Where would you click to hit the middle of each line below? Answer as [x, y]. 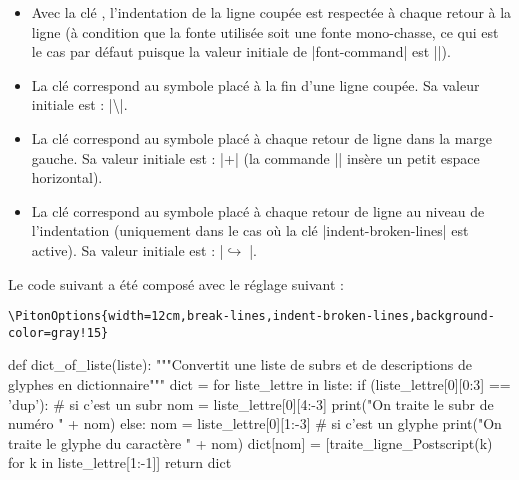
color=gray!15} [58, 332]
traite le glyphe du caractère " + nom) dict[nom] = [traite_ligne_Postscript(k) [250, 442]
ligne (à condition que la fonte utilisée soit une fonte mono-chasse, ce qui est [265, 31]
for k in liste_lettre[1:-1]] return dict [120, 462]
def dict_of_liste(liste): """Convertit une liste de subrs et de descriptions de [240, 364]
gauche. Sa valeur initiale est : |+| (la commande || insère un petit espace [255, 157]
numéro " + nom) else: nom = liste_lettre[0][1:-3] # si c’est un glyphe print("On [255, 423]
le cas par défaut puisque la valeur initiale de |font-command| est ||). [241, 51]
